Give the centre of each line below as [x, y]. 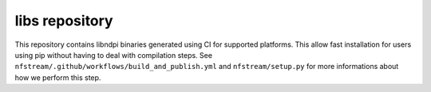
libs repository [64, 21]
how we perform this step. [58, 77]
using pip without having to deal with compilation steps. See [114, 55]
